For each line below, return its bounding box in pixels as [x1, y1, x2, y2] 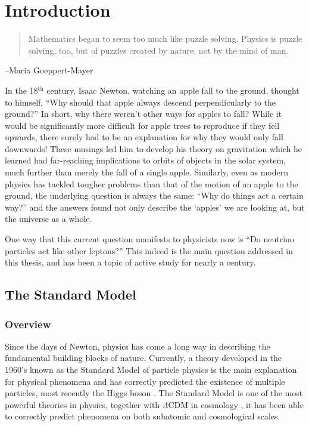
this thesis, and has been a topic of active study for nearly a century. [5, 256, 256, 268]
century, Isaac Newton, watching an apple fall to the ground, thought [46, 84, 299, 96]
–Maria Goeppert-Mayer [5, 64, 93, 76]
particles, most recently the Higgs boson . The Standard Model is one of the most [5, 387, 303, 399]
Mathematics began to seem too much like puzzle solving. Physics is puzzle [28, 32, 302, 45]
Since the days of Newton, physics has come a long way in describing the [5, 339, 270, 352]
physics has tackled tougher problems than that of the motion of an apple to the [5, 177, 298, 190]
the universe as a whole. [5, 212, 92, 225]
